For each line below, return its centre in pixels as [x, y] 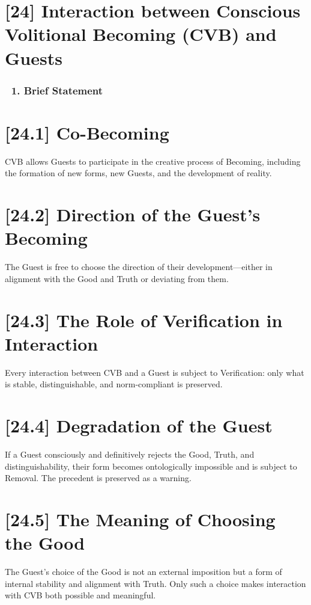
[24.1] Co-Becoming [87, 132]
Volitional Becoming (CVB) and [141, 34]
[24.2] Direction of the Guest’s [133, 214]
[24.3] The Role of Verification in [144, 320]
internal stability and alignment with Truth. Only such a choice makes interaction [155, 583]
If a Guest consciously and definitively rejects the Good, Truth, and [130, 454]
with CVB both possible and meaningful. [80, 595]
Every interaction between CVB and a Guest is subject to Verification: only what [155, 372]
